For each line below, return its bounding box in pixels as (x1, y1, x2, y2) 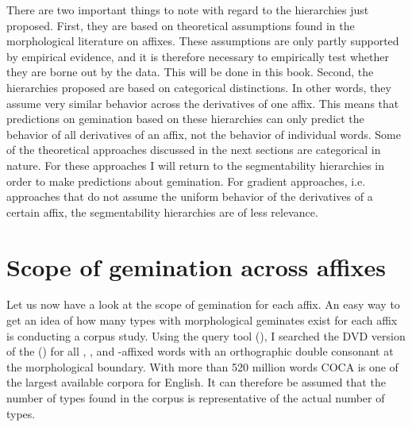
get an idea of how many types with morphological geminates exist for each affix (6, 312, 398, 329)
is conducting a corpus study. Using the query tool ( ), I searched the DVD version (6, 327, 406, 344)
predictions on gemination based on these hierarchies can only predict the (6, 110, 364, 127)
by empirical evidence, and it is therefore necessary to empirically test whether (6, 48, 389, 64)
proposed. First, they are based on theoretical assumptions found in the (6, 17, 355, 33)
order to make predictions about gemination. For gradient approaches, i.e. (6, 172, 366, 189)
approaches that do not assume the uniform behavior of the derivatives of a (6, 188, 373, 205)
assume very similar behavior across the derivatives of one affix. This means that (6, 94, 399, 111)
